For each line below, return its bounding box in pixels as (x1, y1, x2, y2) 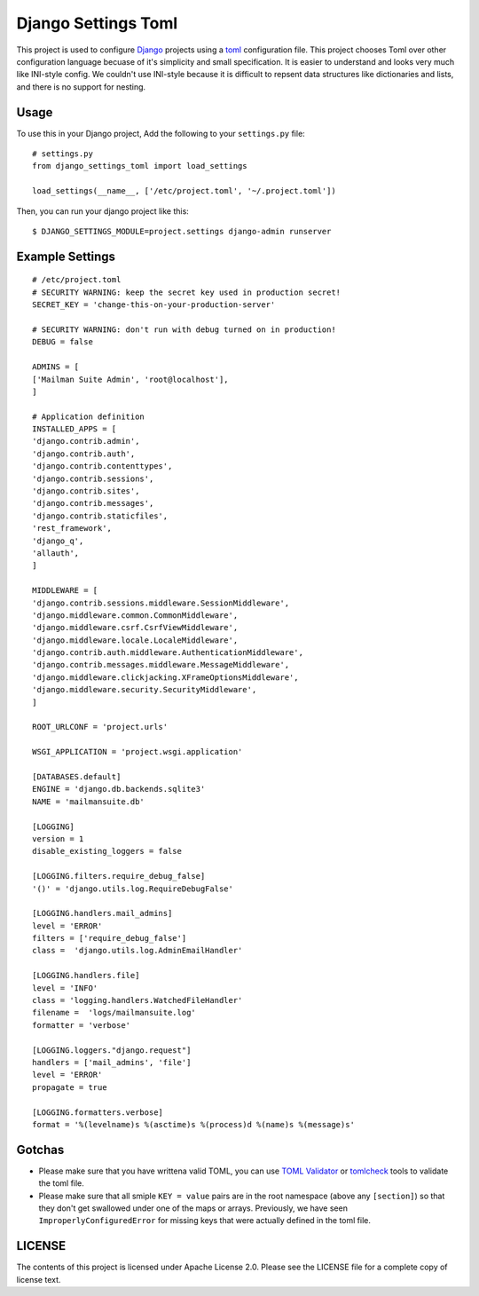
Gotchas (16, 1142, 65, 1158)
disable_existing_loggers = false (32, 846, 182, 857)
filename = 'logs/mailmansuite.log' (32, 1008, 197, 1018)
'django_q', (32, 535, 84, 546)
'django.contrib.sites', (32, 486, 140, 496)
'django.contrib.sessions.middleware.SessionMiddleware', (32, 597, 290, 608)
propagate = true (32, 1082, 107, 1092)
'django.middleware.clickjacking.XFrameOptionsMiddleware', (32, 672, 299, 683)
